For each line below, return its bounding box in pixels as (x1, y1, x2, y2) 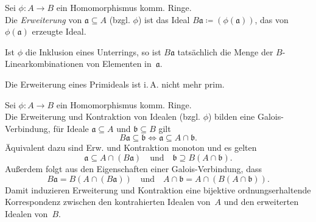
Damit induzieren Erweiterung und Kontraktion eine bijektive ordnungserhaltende (5, 183, 311, 196)
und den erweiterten (223, 195, 299, 208)
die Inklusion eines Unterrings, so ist (25, 45, 161, 58)
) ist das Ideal (138, 13, 190, 26)
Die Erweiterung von (5, 13, 82, 26)
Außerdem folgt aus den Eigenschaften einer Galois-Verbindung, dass (5, 162, 262, 175)
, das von (255, 13, 289, 26)
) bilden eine (208, 110, 255, 123)
